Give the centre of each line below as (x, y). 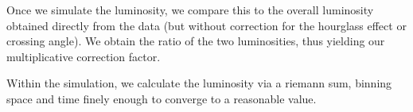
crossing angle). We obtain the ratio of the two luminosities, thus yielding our (196, 41)
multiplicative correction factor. (84, 56)
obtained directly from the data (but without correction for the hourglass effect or (206, 25)
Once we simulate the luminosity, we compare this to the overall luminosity (190, 10)
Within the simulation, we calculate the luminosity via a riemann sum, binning (199, 83)
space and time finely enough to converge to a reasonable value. (162, 98)
